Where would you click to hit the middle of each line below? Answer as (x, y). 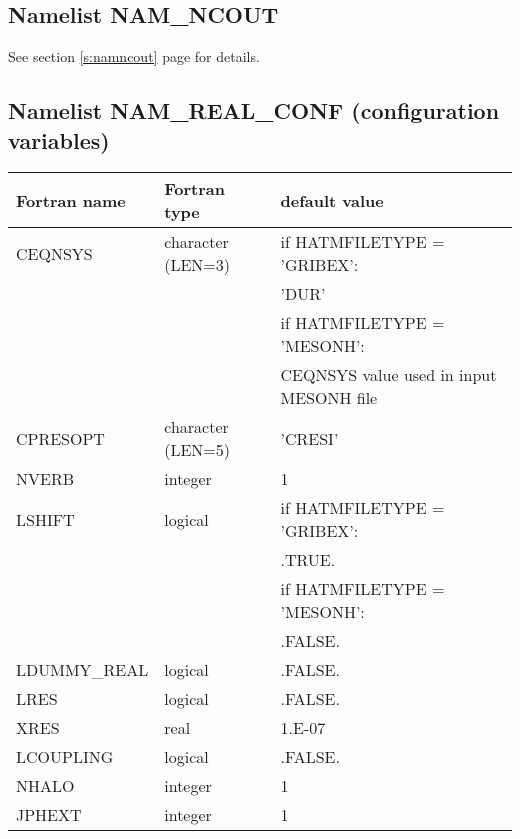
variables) (59, 139)
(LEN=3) (197, 265)
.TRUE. (308, 560)
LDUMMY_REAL (82, 670)
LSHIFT (45, 519)
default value (332, 200)
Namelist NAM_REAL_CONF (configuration (254, 110)
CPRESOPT (60, 438)
